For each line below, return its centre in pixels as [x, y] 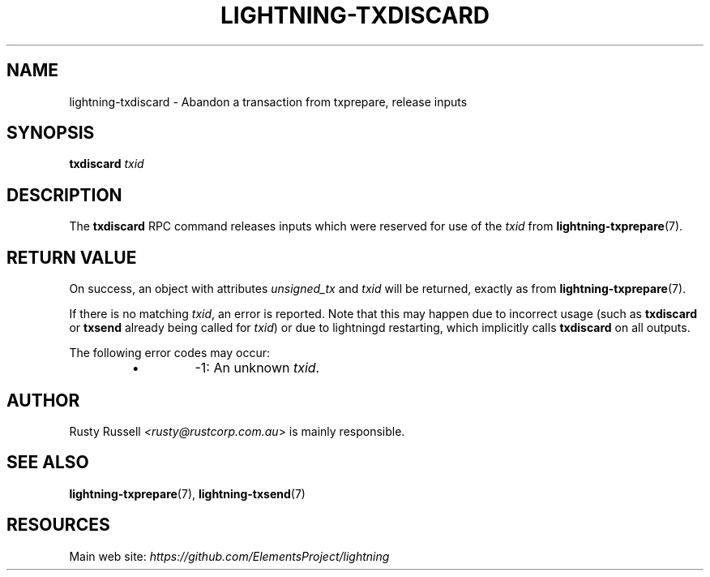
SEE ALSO [48, 463]
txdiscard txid [107, 164]
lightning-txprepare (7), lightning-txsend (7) [187, 493]
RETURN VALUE [72, 257]
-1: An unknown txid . [257, 368]
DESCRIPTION [64, 195]
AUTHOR [43, 400]
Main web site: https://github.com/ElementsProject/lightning [229, 556]
